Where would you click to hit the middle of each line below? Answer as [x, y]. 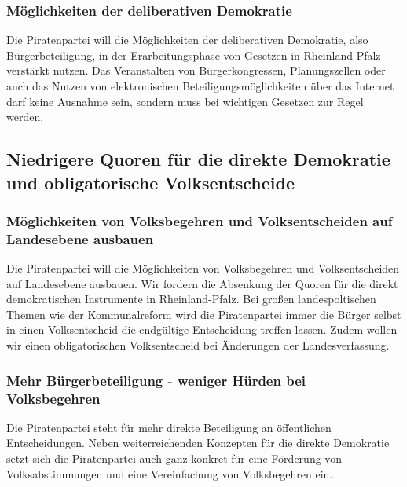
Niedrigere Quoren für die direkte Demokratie [198, 159]
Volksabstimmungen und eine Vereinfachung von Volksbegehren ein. [170, 473]
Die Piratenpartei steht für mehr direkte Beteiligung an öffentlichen [169, 427]
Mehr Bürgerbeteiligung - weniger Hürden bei [156, 380]
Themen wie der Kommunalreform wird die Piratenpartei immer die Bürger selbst [204, 314]
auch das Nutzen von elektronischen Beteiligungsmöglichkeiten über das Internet [200, 86]
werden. [25, 117]
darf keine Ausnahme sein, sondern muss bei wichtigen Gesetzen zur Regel [185, 101]
